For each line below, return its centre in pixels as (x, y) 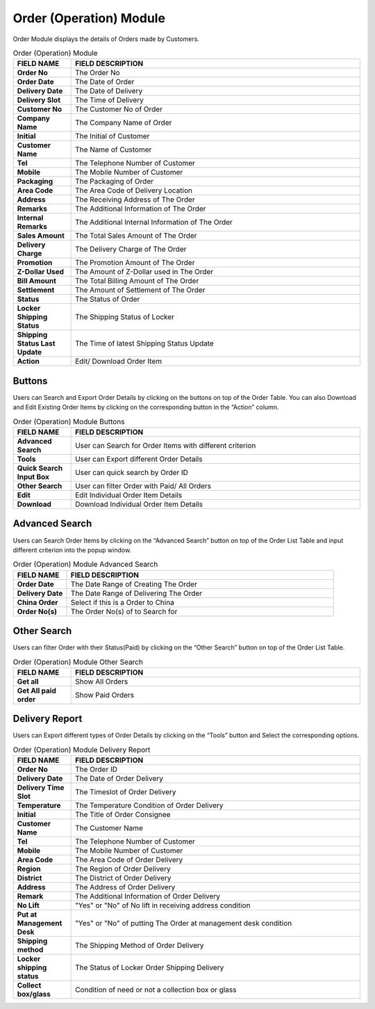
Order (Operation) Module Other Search (78, 662)
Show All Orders (102, 681)
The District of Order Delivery (123, 878)
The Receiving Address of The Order (135, 200)
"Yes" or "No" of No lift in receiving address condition (163, 905)
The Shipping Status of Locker (125, 317)
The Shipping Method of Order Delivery (140, 946)
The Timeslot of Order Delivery (126, 792)
